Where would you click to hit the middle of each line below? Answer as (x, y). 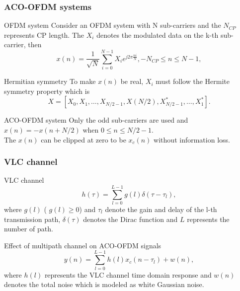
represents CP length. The (44, 35)
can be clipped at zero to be (83, 139)
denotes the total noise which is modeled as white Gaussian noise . (104, 284)
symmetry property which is (47, 91)
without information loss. (192, 139)
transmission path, (32, 219)
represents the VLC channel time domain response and (128, 274)
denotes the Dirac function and (130, 219)
